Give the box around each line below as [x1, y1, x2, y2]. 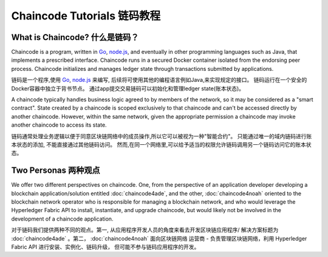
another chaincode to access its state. [11, 121, 107, 128]
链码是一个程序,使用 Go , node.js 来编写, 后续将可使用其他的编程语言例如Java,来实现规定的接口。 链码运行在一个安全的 [11, 76, 307, 84]
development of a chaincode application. [11, 215, 114, 222]
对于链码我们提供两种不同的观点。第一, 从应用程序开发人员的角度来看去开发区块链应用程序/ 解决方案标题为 [11, 226, 279, 233]
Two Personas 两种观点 [11, 165, 100, 176]
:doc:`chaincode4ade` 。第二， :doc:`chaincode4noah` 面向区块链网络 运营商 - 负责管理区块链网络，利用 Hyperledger [11, 235, 307, 242]
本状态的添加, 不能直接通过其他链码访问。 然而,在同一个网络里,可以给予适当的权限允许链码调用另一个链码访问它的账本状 [11, 141, 312, 148]
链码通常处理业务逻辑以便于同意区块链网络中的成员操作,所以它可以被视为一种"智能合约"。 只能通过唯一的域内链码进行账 [11, 132, 312, 139]
